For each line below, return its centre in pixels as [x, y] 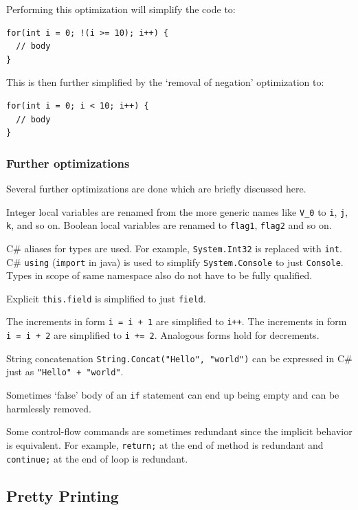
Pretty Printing [63, 495]
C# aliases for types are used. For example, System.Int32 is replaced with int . [174, 248]
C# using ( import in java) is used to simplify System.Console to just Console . [175, 262]
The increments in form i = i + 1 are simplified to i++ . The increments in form [177, 321]
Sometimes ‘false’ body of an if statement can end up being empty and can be [173, 395]
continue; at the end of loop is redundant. [97, 458]
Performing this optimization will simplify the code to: [121, 9]
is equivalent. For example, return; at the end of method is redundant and [165, 444]
